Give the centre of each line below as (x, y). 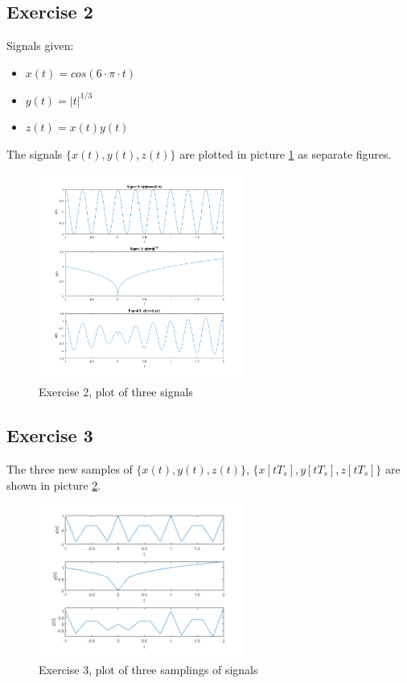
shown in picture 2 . (54, 484)
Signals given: (40, 46)
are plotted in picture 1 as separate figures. (286, 154)
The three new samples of (70, 468)
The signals (35, 154)
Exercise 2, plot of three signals (116, 392)
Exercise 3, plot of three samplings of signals (148, 669)
